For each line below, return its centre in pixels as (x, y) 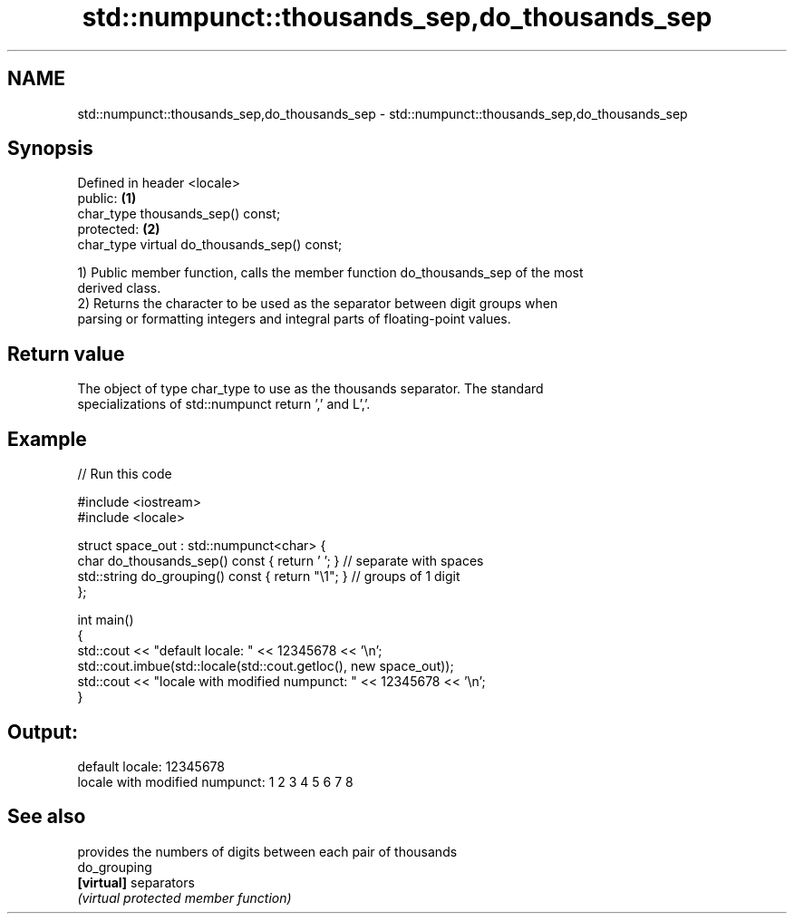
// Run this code (125, 474)
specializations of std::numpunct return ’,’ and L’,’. (224, 404)
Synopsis (50, 149)
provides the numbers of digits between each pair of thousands (267, 851)
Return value (66, 354)
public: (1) (107, 199)
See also (47, 817)
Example (47, 439)
